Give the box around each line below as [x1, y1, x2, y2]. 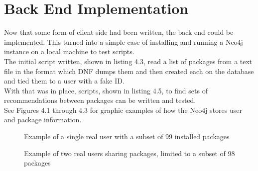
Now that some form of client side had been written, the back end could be [4, 27, 234, 37]
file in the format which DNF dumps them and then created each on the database [4, 66, 254, 76]
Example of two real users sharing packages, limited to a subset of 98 [24, 148, 235, 158]
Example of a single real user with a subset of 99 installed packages [24, 131, 230, 142]
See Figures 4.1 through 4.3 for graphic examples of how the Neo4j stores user [4, 104, 242, 115]
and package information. [4, 114, 82, 125]
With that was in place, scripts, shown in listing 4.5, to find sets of [4, 85, 208, 95]
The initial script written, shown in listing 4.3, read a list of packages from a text [4, 56, 253, 66]
